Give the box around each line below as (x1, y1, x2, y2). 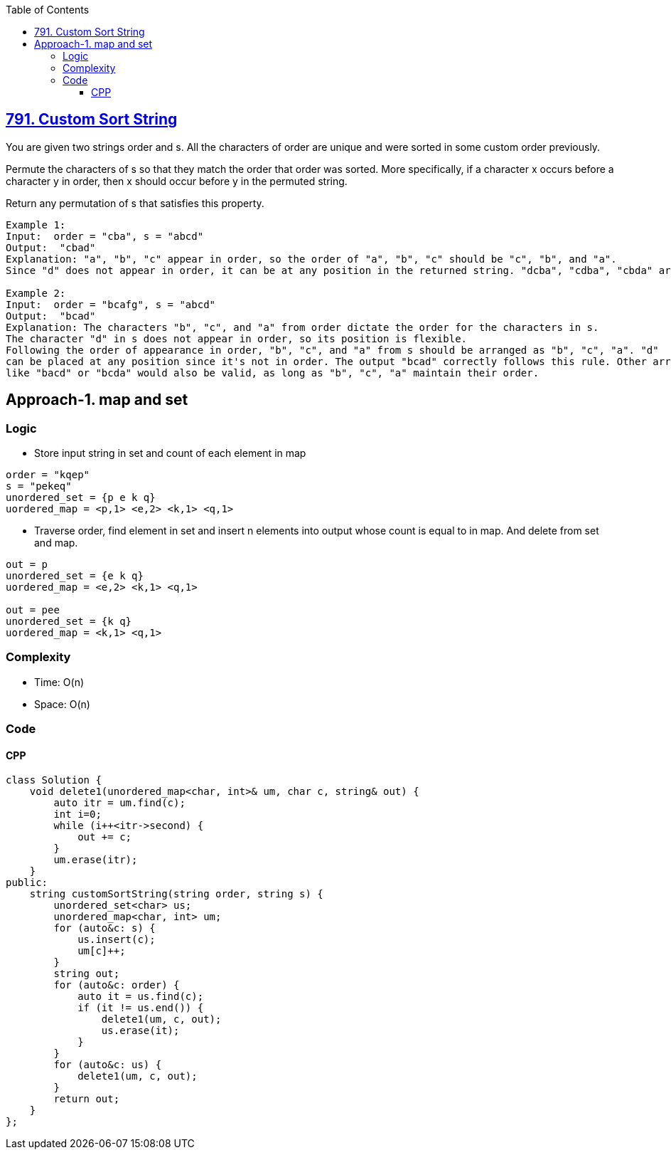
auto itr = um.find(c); (53, 797, 186, 809)
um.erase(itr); (53, 854, 138, 866)
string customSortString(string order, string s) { (29, 888, 323, 900)
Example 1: (6, 218, 66, 231)
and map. (34, 537, 78, 549)
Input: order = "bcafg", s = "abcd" (6, 298, 216, 310)
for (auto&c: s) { (53, 922, 156, 934)
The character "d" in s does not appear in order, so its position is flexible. (6, 332, 468, 344)
